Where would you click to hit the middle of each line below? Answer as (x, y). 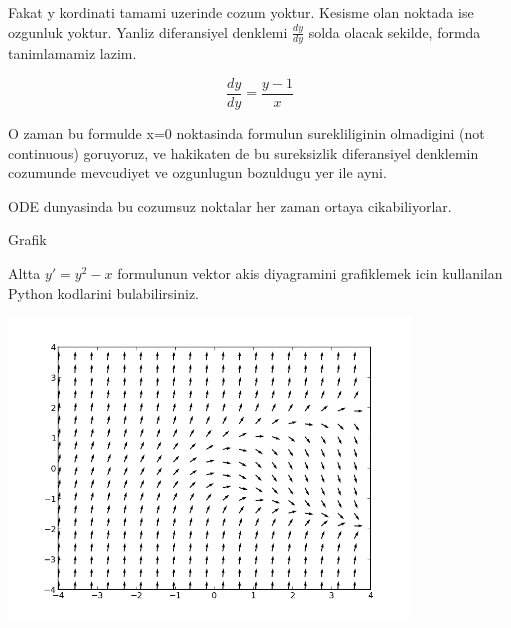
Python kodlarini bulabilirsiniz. (103, 292)
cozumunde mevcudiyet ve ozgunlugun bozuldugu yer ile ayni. (197, 172)
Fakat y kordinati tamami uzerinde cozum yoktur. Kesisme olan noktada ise (241, 12)
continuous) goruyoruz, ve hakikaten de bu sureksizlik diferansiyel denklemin (243, 152)
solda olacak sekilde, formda (394, 31)
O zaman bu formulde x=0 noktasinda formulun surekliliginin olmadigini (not (246, 133)
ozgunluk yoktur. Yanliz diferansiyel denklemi (148, 31)
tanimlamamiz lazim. (72, 53)
